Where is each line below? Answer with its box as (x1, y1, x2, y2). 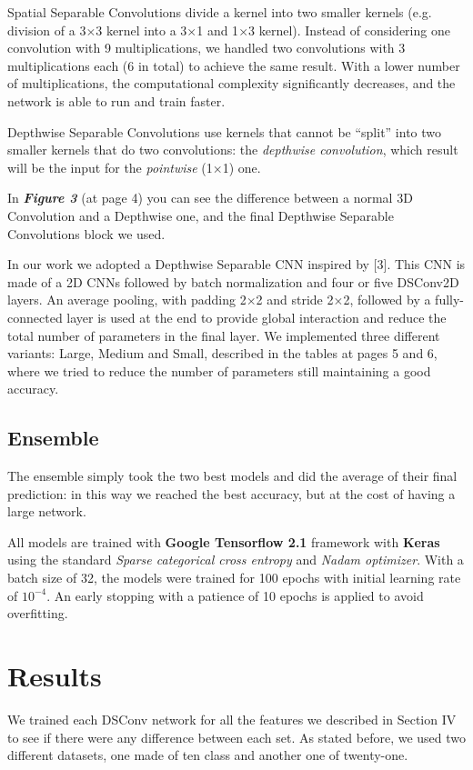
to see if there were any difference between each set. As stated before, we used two (7, 727, 467, 746)
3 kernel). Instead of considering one (248, 20, 450, 39)
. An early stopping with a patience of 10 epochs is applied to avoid (46, 585, 424, 605)
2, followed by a (343, 290, 431, 309)
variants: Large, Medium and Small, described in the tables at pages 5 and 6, (7, 344, 438, 363)
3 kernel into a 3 (96, 20, 187, 39)
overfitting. (7, 604, 68, 623)
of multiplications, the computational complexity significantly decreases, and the (7, 74, 456, 93)
